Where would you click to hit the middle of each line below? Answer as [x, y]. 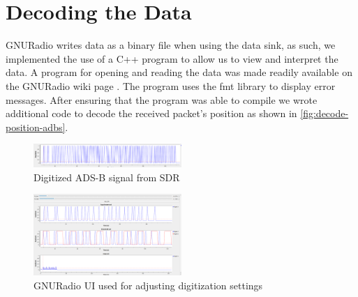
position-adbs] [36, 127]
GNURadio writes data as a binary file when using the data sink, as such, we [171, 45]
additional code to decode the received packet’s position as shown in [151, 113]
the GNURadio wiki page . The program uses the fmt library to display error [171, 85]
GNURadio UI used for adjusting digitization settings [148, 285]
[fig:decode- [325, 113]
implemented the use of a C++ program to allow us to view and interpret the [172, 58]
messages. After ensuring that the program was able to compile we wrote [162, 99]
